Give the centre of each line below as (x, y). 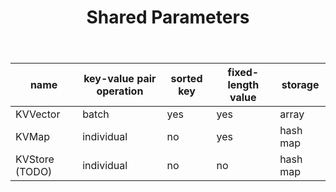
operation (120, 91)
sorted (186, 79)
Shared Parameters (168, 17)
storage (300, 85)
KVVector (38, 114)
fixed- (243, 73)
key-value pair (120, 79)
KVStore (35, 159)
